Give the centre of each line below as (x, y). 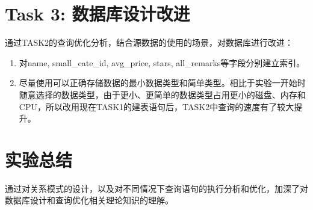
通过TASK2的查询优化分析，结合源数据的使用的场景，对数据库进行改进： (149, 42)
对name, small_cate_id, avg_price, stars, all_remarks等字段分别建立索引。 (162, 62)
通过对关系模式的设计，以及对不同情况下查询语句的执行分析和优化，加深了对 (156, 188)
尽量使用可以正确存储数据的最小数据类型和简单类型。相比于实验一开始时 (162, 83)
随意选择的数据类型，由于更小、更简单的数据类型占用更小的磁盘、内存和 (162, 94)
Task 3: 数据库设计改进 (98, 14)
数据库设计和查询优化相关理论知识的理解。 (89, 200)
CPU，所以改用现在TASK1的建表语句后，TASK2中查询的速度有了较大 (156, 106)
